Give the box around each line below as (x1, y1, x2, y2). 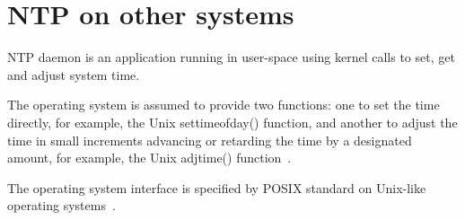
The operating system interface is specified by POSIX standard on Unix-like (7, 178, 426, 197)
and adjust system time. (7, 65, 140, 84)
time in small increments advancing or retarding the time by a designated (7, 130, 412, 149)
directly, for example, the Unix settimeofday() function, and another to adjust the (7, 112, 458, 131)
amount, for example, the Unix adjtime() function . (7, 148, 292, 167)
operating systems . (7, 196, 116, 215)
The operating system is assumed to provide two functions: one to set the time (7, 95, 440, 114)
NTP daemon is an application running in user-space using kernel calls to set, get (7, 48, 455, 66)
